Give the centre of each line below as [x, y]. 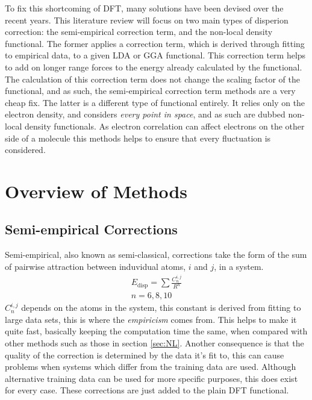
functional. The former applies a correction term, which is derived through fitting [155, 43]
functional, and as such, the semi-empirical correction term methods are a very [150, 91]
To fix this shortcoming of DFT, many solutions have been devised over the [144, 8]
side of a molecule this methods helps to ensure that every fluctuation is [138, 138]
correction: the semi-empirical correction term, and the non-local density [139, 32]
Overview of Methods [96, 191]
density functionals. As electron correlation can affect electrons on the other [165, 126]
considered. [25, 150]
